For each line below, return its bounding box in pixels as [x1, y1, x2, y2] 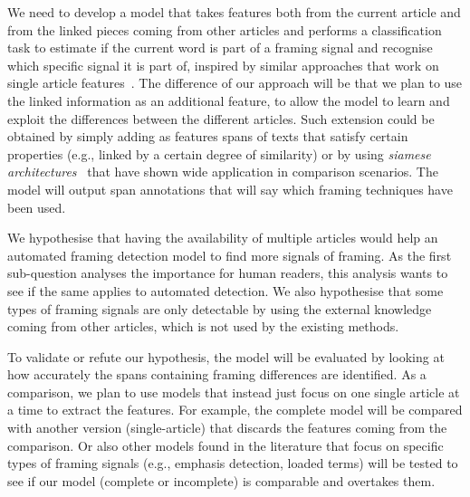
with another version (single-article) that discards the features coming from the [7, 418, 447, 437]
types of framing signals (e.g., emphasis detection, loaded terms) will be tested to [7, 454, 458, 473]
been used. [7, 197, 66, 216]
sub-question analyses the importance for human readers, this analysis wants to [7, 263, 448, 282]
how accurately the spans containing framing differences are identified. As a [7, 365, 427, 384]
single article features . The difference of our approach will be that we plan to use [7, 73, 463, 92]
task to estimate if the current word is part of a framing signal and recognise [7, 38, 433, 57]
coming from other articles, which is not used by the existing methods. [7, 317, 399, 336]
